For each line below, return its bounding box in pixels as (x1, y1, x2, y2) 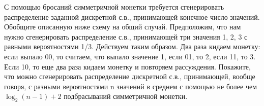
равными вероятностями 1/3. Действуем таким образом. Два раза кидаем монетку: (4, 41, 260, 52)
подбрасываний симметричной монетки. (64, 91, 188, 101)
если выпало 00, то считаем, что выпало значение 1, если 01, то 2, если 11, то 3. (4, 51, 256, 61)
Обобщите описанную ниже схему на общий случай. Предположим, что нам (4, 21, 241, 32)
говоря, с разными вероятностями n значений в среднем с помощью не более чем (4, 81, 257, 91)
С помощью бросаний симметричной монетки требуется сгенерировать (4, 2, 224, 12)
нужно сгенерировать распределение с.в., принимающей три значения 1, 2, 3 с (4, 31, 248, 42)
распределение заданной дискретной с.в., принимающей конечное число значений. (4, 11, 260, 22)
